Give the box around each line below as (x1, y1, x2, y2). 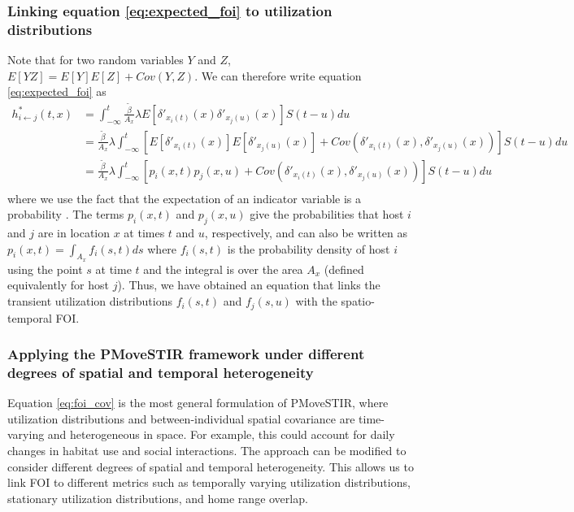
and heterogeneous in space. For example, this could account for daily (47, 426, 395, 443)
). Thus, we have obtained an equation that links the (117, 276, 380, 293)
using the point (7, 260, 83, 277)
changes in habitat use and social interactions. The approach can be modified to (7, 442, 407, 459)
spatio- (341, 293, 375, 310)
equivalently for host (7, 276, 109, 293)
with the (295, 293, 337, 310)
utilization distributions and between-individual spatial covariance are (7, 410, 355, 427)
